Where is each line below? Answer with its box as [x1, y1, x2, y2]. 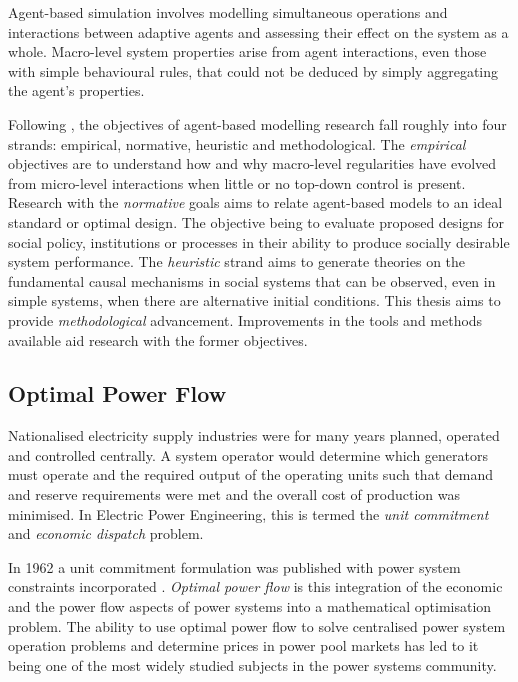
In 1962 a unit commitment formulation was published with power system [8, 556, 461, 577]
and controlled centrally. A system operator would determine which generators [8, 444, 489, 465]
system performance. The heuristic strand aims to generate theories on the [8, 251, 466, 272]
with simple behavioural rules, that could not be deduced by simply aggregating [8, 60, 498, 81]
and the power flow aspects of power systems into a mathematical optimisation [8, 596, 492, 617]
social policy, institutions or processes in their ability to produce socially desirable [8, 231, 510, 252]
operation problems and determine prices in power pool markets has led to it [8, 635, 479, 656]
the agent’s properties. [8, 80, 145, 101]
